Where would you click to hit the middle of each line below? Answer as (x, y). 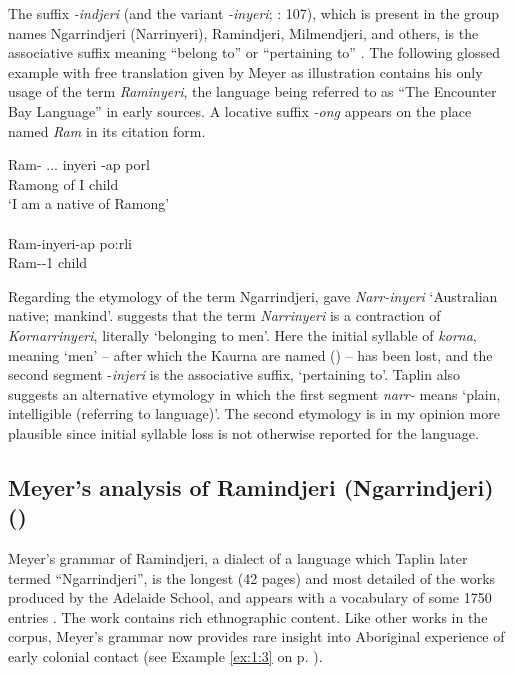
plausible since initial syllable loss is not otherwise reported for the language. (243, 432)
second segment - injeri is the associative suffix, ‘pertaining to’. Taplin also (234, 374)
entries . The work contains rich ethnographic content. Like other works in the (248, 616)
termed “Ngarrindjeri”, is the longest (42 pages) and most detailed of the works (252, 577)
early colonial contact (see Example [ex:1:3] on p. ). (165, 656)
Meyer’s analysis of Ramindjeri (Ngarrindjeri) (251, 486)
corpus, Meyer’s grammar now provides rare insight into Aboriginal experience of (256, 636)
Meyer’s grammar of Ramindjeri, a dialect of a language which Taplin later (238, 558)
